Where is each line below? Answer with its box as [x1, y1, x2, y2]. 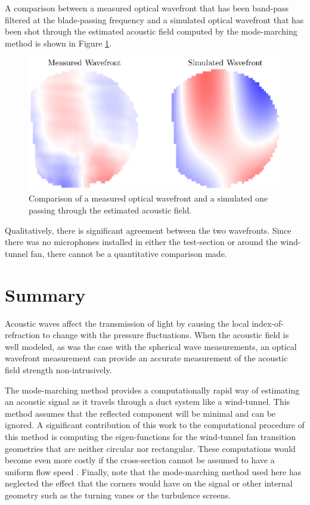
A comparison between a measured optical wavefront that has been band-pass [5, 2, 289, 14]
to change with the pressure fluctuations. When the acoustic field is [42, 329, 289, 341]
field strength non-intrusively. [5, 363, 112, 376]
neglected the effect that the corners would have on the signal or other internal [5, 477, 293, 489]
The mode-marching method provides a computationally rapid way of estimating [5, 383, 300, 396]
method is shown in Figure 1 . [5, 36, 111, 49]
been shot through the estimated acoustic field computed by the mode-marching [5, 25, 297, 38]
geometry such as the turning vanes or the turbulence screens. [5, 488, 231, 501]
